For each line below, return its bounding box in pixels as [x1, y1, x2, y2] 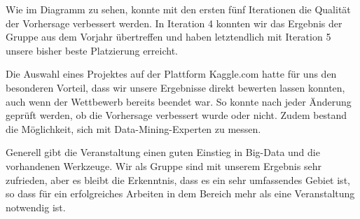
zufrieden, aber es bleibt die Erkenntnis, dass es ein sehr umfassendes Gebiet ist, [6, 172, 350, 187]
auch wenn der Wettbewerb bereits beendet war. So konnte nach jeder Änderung [6, 94, 352, 108]
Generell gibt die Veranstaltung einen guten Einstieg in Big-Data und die [6, 145, 320, 160]
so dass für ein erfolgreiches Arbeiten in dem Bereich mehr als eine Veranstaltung [6, 186, 355, 201]
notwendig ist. [6, 199, 66, 214]
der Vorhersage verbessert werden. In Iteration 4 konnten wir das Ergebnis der [6, 15, 342, 30]
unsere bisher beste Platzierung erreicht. [6, 43, 179, 57]
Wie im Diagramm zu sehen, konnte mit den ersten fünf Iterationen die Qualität [6, 2, 351, 16]
